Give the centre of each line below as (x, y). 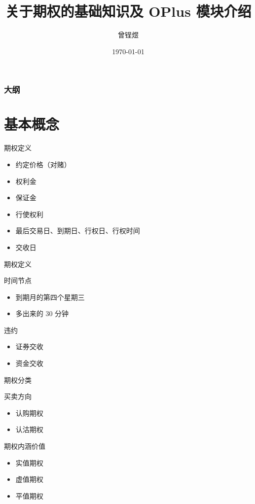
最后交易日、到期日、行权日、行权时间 (78, 231)
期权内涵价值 (25, 446)
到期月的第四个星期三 (50, 297)
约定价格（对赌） (43, 164)
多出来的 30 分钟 (42, 313)
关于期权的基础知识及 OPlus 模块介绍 (128, 11)
